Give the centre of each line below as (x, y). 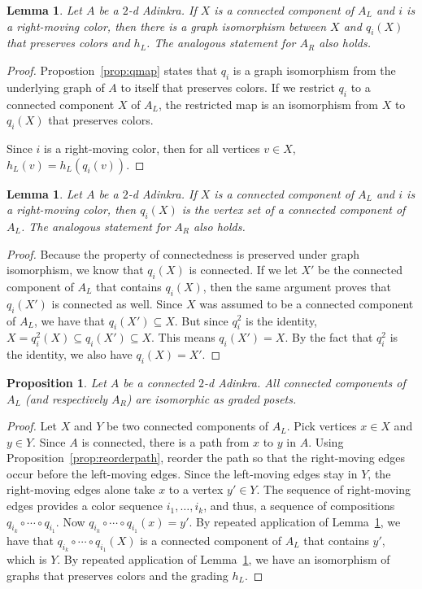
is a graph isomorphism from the (314, 70)
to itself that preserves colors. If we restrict (228, 87)
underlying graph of (56, 87)
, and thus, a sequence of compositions (299, 506)
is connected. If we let (243, 270)
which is (27, 559)
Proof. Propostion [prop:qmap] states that (112, 70)
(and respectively (66, 398)
